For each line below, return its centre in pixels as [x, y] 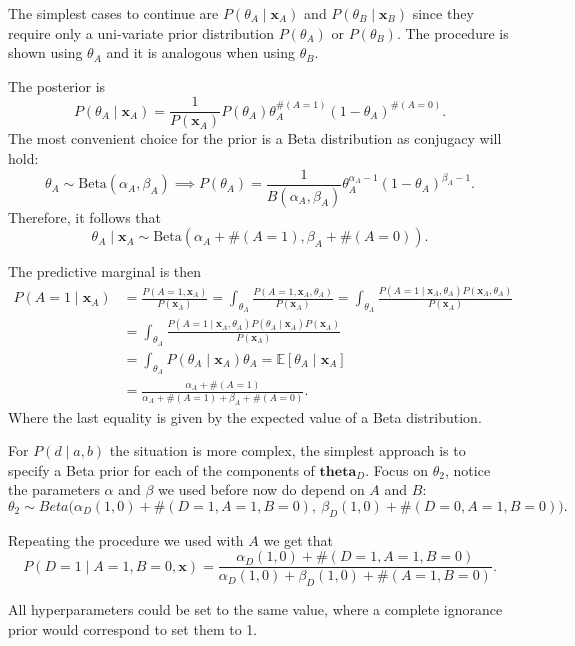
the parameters [54, 489]
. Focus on [397, 469]
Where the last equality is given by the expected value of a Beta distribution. [245, 416]
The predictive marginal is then [105, 271]
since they [443, 13]
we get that [298, 539]
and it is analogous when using [200, 52]
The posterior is [57, 85]
